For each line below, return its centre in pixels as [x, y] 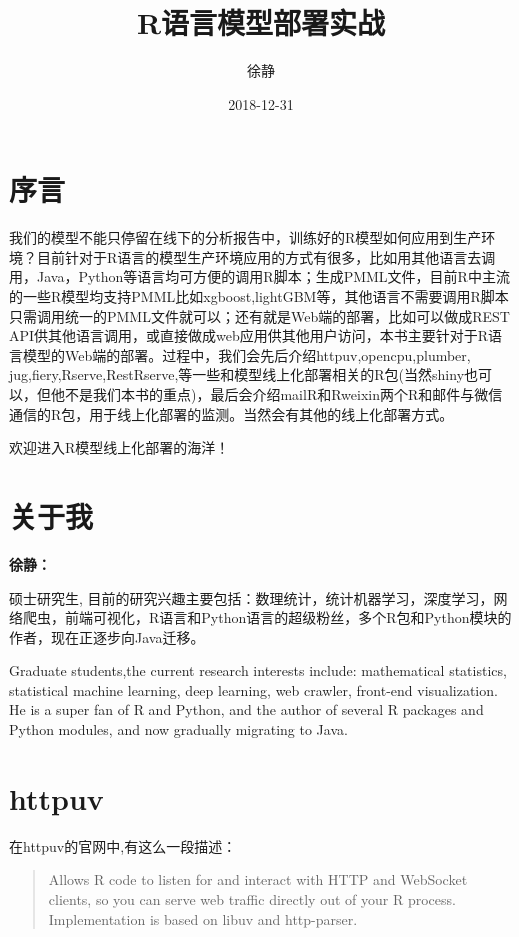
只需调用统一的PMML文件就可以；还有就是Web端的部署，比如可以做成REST [259, 315]
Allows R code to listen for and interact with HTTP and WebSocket [258, 879]
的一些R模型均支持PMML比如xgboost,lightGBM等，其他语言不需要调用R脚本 [259, 296]
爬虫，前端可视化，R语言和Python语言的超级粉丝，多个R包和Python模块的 [267, 617]
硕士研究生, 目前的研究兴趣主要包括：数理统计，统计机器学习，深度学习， [251, 597]
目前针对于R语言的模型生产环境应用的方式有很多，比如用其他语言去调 [266, 256]
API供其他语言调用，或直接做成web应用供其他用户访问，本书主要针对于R [249, 335]
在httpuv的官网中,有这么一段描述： [123, 845]
